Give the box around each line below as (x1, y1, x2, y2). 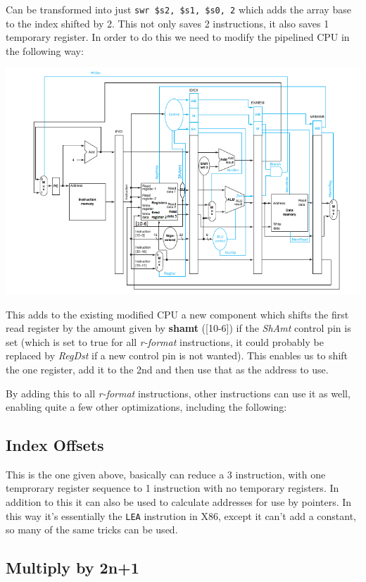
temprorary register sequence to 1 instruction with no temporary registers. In (6, 481, 339, 495)
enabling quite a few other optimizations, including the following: (6, 400, 287, 414)
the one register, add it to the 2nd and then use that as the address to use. (6, 361, 329, 376)
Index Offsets (6, 434, 104, 456)
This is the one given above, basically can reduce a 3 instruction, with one (6, 466, 326, 481)
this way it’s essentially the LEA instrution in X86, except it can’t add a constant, (6, 508, 356, 523)
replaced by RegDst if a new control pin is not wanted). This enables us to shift (6, 348, 348, 363)
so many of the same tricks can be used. (6, 522, 178, 537)
